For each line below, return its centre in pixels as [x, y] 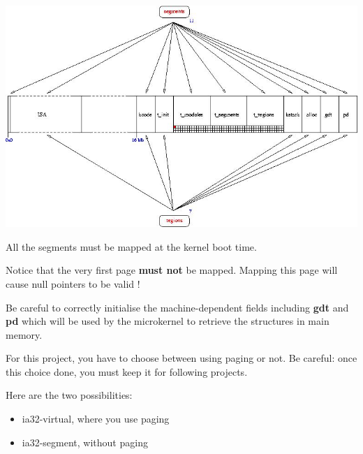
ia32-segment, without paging [85, 442]
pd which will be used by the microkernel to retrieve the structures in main [168, 321]
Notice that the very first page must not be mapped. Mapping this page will [172, 270]
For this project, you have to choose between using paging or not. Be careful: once [181, 358]
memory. [24, 334]
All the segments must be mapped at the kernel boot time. [131, 246]
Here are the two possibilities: [69, 395]
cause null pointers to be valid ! [73, 283]
